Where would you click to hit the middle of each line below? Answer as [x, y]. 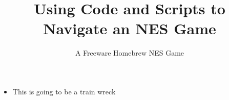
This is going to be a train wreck [64, 91]
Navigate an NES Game [130, 28]
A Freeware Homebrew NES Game [130, 53]
